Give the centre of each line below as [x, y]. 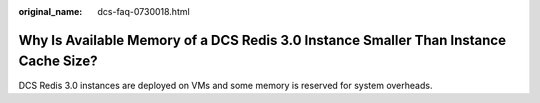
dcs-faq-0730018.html [143, 11]
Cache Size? [58, 61]
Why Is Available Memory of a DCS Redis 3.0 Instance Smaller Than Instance [262, 40]
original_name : [50, 11]
